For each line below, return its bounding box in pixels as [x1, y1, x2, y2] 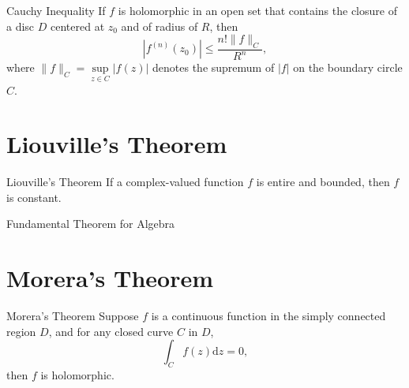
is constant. [6, 188, 62, 205]
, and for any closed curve [48, 323, 174, 339]
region [6, 323, 36, 339]
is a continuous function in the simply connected [151, 308, 386, 324]
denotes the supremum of [152, 59, 275, 76]
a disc [6, 17, 35, 34]
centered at [50, 17, 105, 34]
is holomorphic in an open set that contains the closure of [118, 2, 397, 18]
